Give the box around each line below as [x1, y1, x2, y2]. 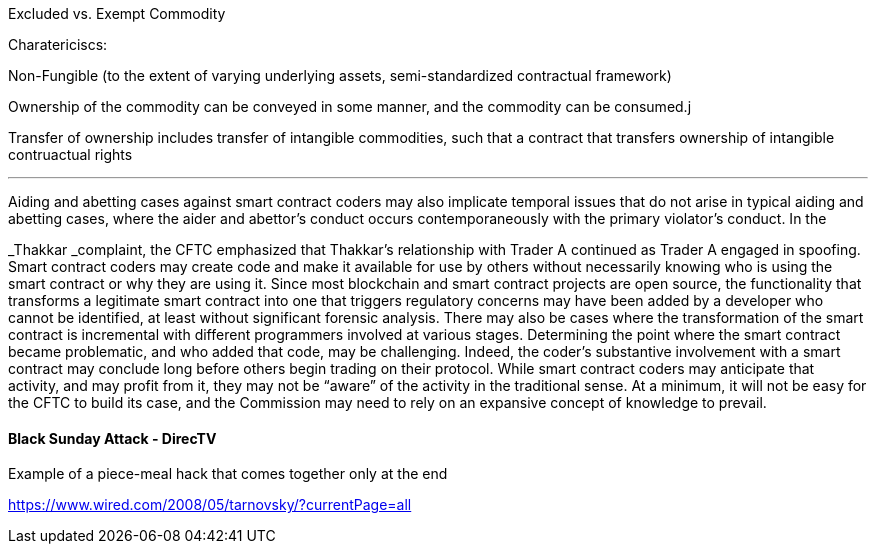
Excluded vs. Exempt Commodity [8, 5, 226, 22]
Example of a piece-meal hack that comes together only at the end [8, 465, 448, 483]
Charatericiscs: [8, 36, 108, 53]
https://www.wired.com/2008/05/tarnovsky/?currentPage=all [8, 496, 412, 514]
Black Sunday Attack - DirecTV [8, 429, 217, 447]
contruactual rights [8, 146, 133, 163]
